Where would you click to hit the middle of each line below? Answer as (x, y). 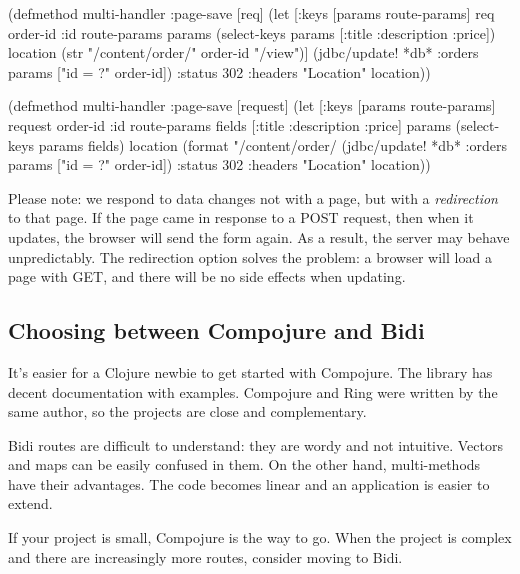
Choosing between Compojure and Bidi (216, 330)
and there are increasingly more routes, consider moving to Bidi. (205, 556)
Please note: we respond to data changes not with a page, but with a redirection (253, 197)
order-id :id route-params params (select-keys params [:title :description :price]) (252, 32)
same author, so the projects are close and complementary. (187, 411)
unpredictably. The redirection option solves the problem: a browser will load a (250, 256)
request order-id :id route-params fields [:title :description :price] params (229, 124)
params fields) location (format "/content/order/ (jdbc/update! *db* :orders (272, 144)
